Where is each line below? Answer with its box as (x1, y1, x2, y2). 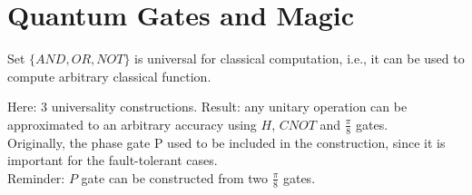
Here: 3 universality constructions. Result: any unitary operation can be (7, 97, 408, 116)
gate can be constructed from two (81, 168, 269, 187)
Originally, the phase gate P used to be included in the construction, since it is (7, 132, 446, 151)
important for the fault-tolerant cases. (7, 151, 218, 170)
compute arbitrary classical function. (7, 66, 211, 85)
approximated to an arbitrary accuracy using (7, 114, 257, 133)
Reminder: (7, 168, 65, 187)
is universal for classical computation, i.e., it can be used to (134, 49, 465, 68)
